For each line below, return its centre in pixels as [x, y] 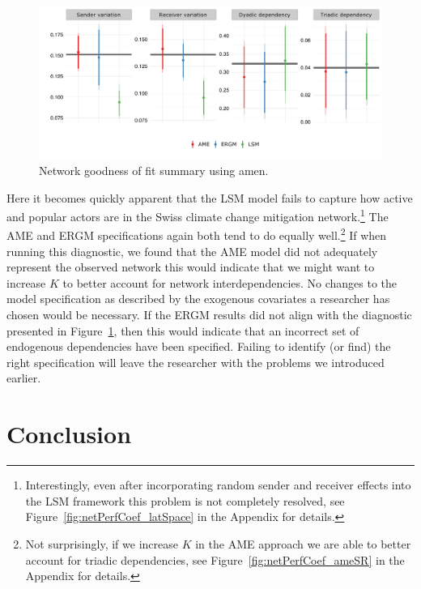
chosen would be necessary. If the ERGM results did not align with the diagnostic [209, 315]
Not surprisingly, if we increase [102, 543]
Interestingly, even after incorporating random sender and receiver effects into [218, 485]
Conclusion [69, 434]
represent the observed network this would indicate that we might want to [191, 267]
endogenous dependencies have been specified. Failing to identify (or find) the [199, 346]
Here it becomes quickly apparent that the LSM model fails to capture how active [210, 197]
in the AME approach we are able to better [303, 543]
